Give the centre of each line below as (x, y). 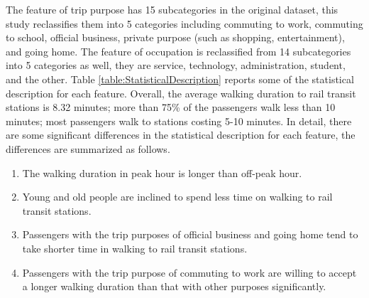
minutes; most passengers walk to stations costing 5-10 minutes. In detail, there (179, 121)
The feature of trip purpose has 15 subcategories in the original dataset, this (172, 9)
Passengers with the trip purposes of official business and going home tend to (190, 234)
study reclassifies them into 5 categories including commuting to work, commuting (184, 23)
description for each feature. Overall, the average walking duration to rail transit (181, 93)
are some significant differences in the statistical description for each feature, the (181, 135)
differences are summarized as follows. (88, 148)
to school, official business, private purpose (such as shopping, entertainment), (175, 37)
